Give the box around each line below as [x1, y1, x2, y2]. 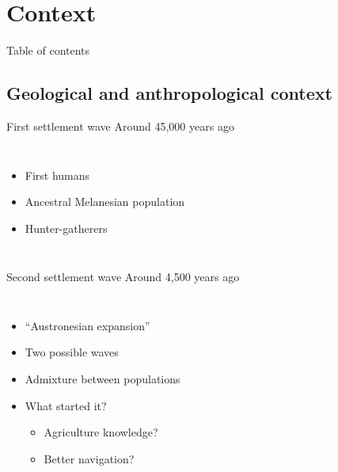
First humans [25, 166, 90, 183]
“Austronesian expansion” [25, 317, 150, 333]
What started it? [25, 397, 107, 413]
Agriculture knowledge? [44, 424, 158, 440]
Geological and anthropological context [6, 81, 332, 105]
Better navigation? [44, 450, 135, 466]
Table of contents [6, 42, 90, 59]
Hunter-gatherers [25, 219, 108, 236]
